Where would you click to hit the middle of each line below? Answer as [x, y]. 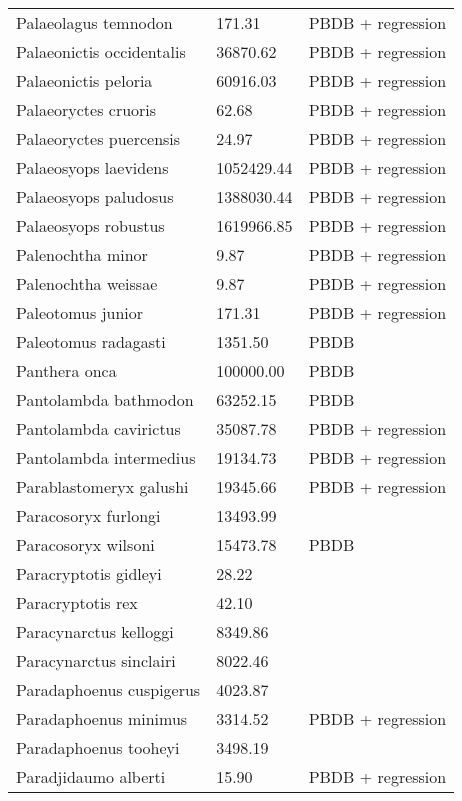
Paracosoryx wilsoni [85, 544]
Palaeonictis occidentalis [101, 51]
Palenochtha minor [82, 254]
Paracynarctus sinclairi [96, 660]
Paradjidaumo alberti [91, 776]
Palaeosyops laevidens [92, 167]
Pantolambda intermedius [106, 457]
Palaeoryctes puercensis [98, 138]
